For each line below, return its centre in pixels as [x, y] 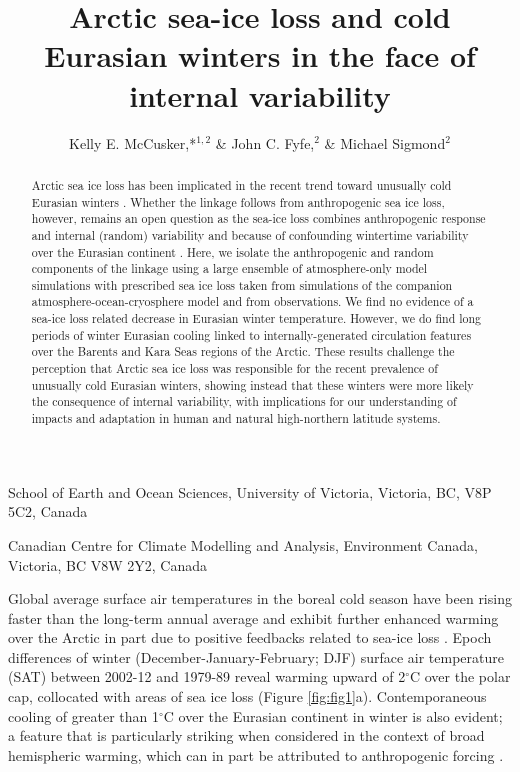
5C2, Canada [48, 511]
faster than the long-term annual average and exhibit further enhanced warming [253, 617]
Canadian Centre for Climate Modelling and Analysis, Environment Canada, [243, 544]
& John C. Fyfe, [265, 142]
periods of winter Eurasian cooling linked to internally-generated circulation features [251, 334]
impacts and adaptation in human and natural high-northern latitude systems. [236, 418]
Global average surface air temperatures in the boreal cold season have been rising [260, 598]
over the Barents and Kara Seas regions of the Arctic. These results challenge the [243, 351]
